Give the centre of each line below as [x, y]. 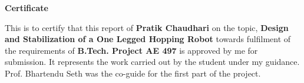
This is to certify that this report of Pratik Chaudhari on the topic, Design [147, 27]
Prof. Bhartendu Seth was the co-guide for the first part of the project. [133, 73]
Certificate [27, 8]
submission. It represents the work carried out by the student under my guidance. [152, 62]
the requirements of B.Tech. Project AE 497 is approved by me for [131, 50]
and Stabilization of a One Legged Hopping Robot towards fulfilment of [148, 39]
